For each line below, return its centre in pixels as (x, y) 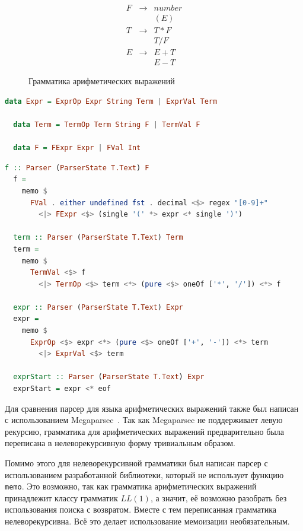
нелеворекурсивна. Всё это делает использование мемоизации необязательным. (147, 521)
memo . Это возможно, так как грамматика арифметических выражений (131, 486)
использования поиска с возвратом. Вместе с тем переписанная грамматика (141, 509)
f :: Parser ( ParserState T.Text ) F (77, 168)
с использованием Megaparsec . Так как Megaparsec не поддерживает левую (144, 420)
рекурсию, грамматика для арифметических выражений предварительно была (144, 431)
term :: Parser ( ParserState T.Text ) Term (98, 238)
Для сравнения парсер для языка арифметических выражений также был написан (152, 408)
